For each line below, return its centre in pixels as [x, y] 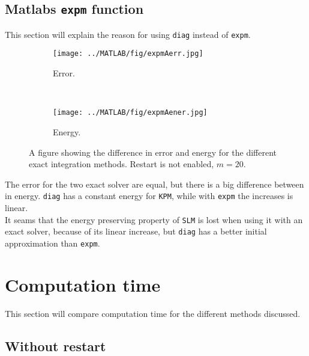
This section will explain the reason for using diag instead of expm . [128, 34]
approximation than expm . [52, 243]
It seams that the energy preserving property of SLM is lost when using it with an [154, 219]
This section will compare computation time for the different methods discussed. [153, 313]
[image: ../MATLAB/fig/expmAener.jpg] [130, 113]
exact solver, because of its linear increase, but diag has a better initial [136, 231]
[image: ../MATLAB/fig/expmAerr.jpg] [128, 54]
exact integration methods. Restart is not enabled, [121, 164]
